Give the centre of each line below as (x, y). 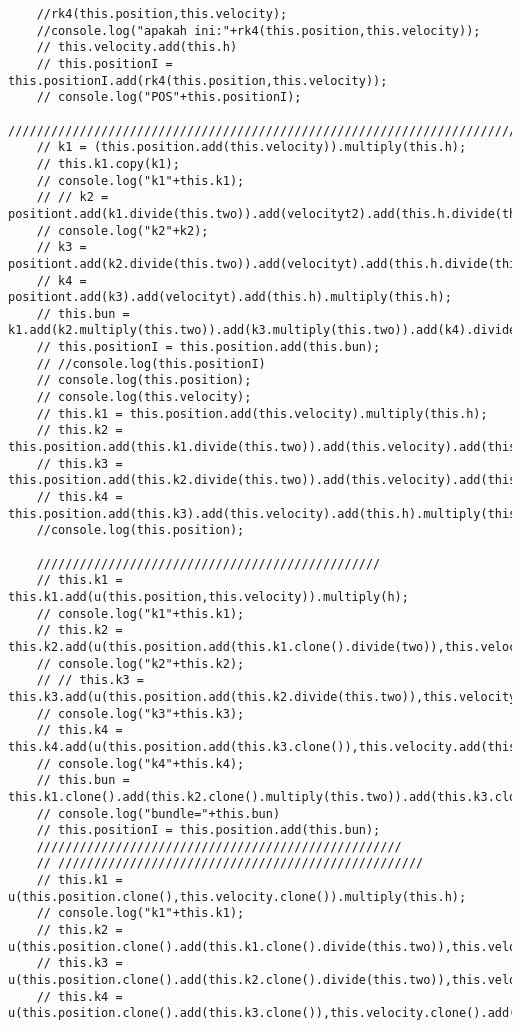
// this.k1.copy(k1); (108, 163)
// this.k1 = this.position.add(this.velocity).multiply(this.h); (262, 413)
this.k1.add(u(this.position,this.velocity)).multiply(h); (208, 596)
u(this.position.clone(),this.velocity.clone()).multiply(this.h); (237, 896)
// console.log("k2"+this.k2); (140, 663)
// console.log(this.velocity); (144, 397)
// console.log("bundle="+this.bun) (158, 813)
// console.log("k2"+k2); (122, 230)
